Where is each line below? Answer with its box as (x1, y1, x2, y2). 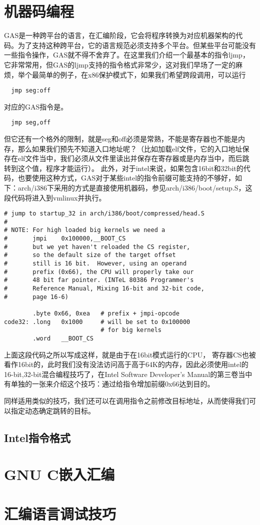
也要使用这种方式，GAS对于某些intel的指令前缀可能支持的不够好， (17, 172, 235, 183)
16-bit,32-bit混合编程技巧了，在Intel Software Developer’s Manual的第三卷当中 (4, 368, 252, 379)
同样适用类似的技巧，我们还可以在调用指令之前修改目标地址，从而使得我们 (4, 395, 249, 406)
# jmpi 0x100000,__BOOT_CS (4, 235, 126, 242)
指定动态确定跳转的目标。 (10, 405, 95, 415)
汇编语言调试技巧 (4, 503, 116, 523)
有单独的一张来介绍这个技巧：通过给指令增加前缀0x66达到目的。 (4, 378, 214, 389)
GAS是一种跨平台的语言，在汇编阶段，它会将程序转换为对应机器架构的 (4, 30, 236, 40)
